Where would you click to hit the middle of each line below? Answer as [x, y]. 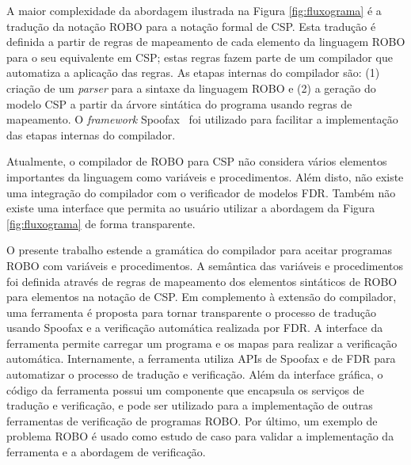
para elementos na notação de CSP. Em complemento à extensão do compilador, [202, 297]
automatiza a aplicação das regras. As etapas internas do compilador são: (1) [193, 72]
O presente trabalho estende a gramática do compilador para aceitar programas [200, 250]
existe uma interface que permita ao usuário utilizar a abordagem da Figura [191, 208]
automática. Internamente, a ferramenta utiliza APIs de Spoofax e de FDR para [201, 358]
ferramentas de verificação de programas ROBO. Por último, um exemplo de [192, 420]
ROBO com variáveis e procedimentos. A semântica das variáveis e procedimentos [205, 265]
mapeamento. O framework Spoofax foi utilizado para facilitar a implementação [202, 119]
